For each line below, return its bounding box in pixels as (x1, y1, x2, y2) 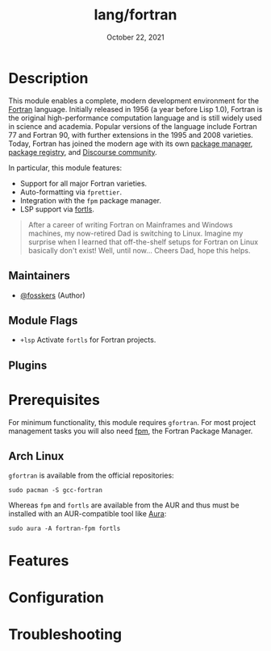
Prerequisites (8, 390, 101, 409)
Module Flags (8, 313, 78, 328)
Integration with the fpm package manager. (19, 195, 161, 205)
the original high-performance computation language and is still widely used (8, 113, 262, 123)
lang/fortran (94, 6, 177, 24)
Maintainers (8, 269, 71, 283)
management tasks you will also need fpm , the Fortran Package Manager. (8, 426, 253, 436)
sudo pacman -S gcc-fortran (8, 486, 103, 495)
